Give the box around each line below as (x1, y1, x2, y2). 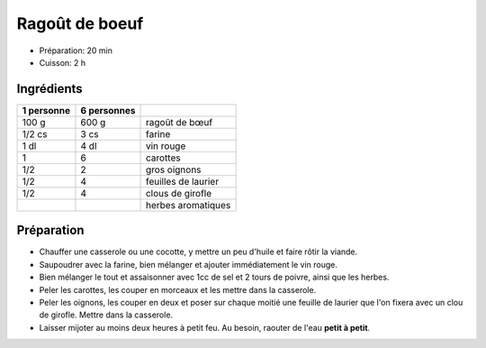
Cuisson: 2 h (39, 57, 86, 68)
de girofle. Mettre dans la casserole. (39, 309, 174, 320)
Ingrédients (16, 81, 83, 96)
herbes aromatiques (145, 198, 231, 211)
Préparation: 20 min (39, 45, 112, 56)
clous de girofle (145, 187, 212, 199)
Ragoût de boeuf (16, 14, 144, 33)
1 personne (22, 104, 71, 116)
